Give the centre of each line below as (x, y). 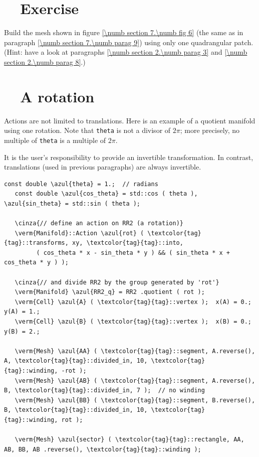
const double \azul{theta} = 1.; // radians (81, 184)
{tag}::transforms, (36, 243)
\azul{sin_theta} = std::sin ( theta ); (72, 203)
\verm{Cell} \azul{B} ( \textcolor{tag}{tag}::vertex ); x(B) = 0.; (133, 322)
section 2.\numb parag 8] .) (45, 61)
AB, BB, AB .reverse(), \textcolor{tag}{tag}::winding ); (103, 449)
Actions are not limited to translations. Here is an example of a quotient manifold (130, 120)
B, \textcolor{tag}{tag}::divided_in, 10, (76, 410)
